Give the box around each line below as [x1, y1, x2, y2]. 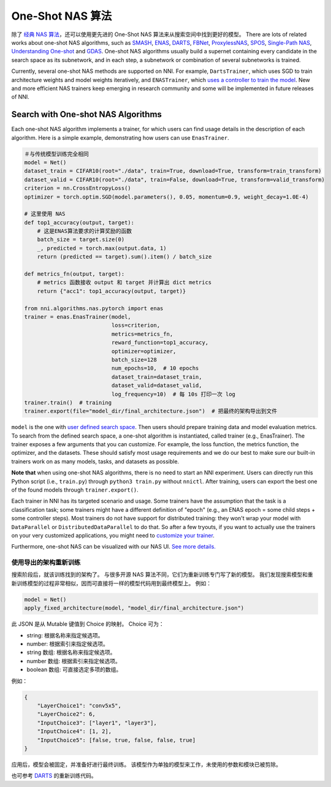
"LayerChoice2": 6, [37, 711, 96, 718]
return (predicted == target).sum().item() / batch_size [37, 253, 212, 260]
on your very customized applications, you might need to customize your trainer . [11, 531, 215, 539]
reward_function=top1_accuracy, [111, 339, 209, 346]
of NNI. [11, 93, 30, 101]
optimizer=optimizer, [111, 348, 177, 355]
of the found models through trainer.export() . [11, 486, 139, 493]
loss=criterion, [111, 322, 161, 329]
